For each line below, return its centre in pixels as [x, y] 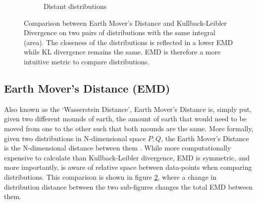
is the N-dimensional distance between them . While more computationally [118, 148]
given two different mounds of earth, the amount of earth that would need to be [125, 119]
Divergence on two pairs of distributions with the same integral [120, 32]
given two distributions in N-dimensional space [75, 138]
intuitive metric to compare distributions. [87, 61]
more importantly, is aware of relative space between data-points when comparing [128, 167]
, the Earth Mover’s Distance [205, 138]
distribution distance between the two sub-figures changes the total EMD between [128, 186]
